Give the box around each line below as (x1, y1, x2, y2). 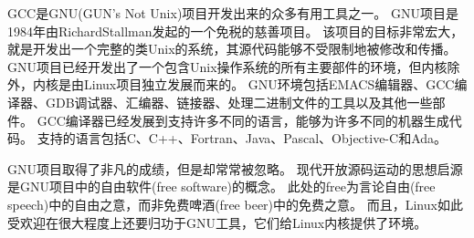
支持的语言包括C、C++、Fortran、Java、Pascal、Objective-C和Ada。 (37, 129, 448, 148)
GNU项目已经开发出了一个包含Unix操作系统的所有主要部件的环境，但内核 (7, 57, 448, 76)
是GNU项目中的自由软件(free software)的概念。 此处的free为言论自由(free (7, 177, 436, 196)
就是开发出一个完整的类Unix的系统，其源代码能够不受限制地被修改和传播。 (7, 39, 457, 58)
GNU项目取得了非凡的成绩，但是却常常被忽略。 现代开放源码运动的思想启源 (7, 159, 463, 178)
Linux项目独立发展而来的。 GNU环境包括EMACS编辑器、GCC (83, 75, 455, 94)
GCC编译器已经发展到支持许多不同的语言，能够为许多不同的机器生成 (37, 110, 449, 129)
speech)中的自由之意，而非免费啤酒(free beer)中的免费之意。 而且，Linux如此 (7, 194, 463, 213)
